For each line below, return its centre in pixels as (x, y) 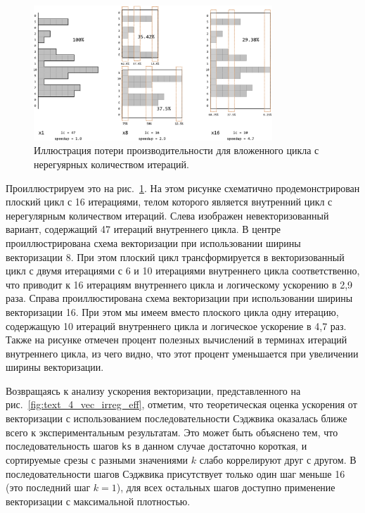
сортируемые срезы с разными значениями (97, 459)
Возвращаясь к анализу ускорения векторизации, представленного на (153, 390)
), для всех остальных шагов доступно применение (226, 487)
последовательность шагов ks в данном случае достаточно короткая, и (156, 446)
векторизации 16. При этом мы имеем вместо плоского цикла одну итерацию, (172, 311)
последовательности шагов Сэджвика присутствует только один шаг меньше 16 (175, 473)
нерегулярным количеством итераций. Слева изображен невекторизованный (167, 215)
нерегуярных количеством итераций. (111, 164)
